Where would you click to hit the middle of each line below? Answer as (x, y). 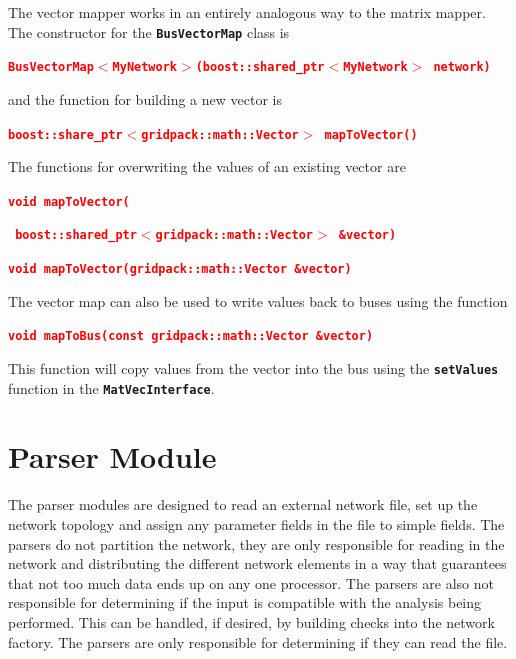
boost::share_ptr (65, 134)
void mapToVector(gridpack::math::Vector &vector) (180, 269)
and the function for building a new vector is (145, 98)
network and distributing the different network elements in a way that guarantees (257, 563)
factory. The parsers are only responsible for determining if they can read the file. (258, 641)
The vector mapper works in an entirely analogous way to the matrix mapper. (247, 12)
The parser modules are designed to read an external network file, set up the (243, 504)
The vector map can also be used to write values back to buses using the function (258, 300)
